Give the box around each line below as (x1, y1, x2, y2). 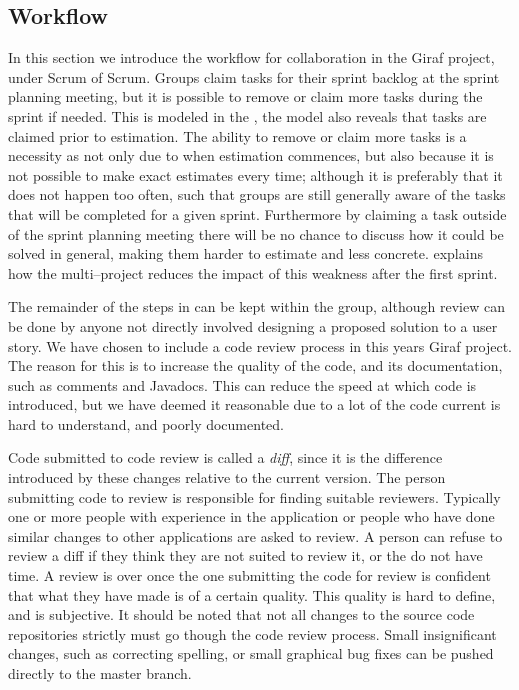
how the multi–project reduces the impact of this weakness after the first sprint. (8, 262, 498, 283)
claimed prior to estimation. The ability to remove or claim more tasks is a (8, 125, 467, 146)
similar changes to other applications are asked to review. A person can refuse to (8, 525, 503, 546)
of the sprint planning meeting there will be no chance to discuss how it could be (8, 223, 504, 244)
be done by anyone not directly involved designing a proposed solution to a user (8, 315, 498, 336)
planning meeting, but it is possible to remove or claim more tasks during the (8, 86, 483, 107)
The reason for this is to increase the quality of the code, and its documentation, (8, 355, 503, 376)
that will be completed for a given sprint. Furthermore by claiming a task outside (8, 203, 507, 224)
